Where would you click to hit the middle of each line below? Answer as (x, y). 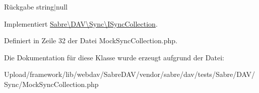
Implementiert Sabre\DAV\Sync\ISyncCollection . (81, 23)
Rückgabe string (29, 7)
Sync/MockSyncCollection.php (51, 84)
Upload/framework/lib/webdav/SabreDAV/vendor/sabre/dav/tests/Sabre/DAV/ (129, 74)
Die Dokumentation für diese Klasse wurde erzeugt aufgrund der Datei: (114, 57)
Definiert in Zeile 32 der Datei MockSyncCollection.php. (91, 40)
